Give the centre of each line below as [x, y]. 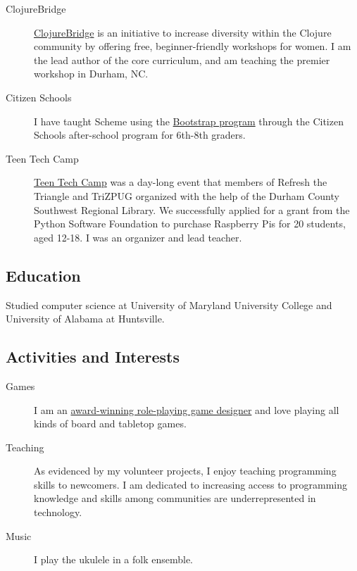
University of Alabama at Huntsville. [85, 319]
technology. [58, 512]
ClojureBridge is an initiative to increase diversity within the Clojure [183, 32]
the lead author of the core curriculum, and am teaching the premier [182, 59]
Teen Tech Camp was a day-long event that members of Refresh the [181, 182]
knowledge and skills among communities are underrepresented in [175, 498]
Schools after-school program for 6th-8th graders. [140, 135]
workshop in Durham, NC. [91, 74]
